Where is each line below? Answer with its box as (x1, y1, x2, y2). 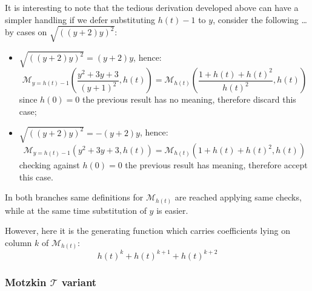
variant (61, 274, 97, 289)
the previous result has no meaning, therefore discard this (82, 93, 296, 106)
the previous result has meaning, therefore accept (125, 159, 308, 171)
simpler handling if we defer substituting (5, 13, 156, 26)
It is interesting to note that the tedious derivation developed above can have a (5, 1, 299, 13)
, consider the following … (213, 13, 307, 26)
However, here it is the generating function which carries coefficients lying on (5, 224, 290, 237)
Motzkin (5, 274, 47, 289)
